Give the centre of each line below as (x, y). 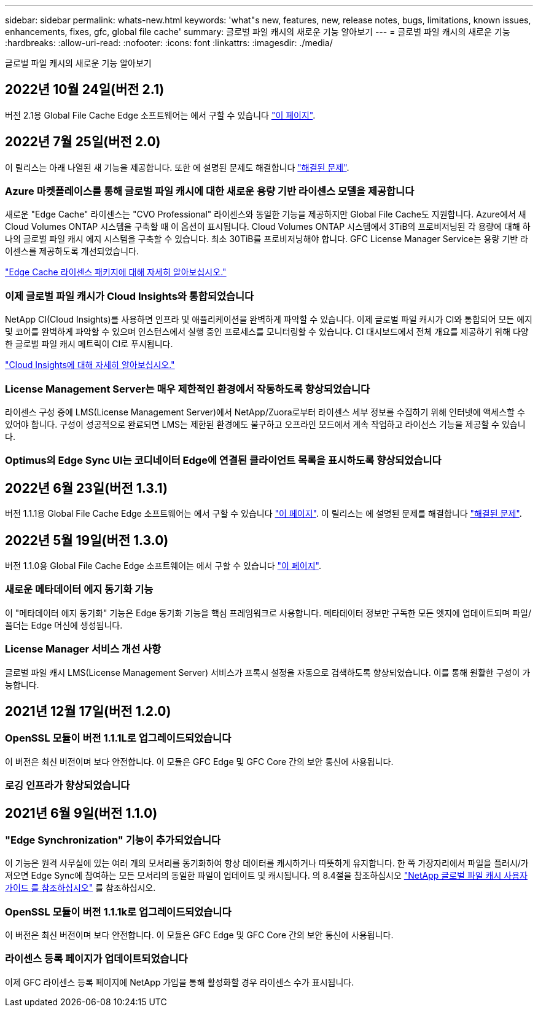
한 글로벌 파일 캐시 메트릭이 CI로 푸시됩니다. (89, 344)
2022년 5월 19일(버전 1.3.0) (87, 540)
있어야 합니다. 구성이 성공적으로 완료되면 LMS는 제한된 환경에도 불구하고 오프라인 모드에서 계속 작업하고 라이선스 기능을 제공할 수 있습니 (265, 424)
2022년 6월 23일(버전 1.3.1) (86, 488)
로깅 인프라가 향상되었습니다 (68, 786)
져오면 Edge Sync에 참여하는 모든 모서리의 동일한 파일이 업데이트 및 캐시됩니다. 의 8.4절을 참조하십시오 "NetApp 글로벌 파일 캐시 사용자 (266, 876)
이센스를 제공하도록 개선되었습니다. (72, 251)
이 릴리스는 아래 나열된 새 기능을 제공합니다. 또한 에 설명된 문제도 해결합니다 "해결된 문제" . (177, 167)
